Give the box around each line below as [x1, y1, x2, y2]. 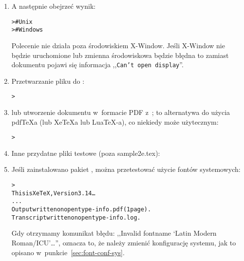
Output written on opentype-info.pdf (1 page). [11, 206, 151, 213]
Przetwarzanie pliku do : [11, 75, 85, 86]
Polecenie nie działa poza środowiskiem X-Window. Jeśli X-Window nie [11, 40, 225, 50]
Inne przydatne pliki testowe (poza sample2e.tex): [11, 148, 160, 158]
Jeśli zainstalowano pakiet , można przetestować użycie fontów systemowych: [11, 164, 241, 174]
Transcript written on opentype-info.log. [11, 214, 141, 221]
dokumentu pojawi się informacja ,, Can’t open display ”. [11, 59, 184, 70]
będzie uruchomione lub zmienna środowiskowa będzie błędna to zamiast [11, 50, 229, 60]
